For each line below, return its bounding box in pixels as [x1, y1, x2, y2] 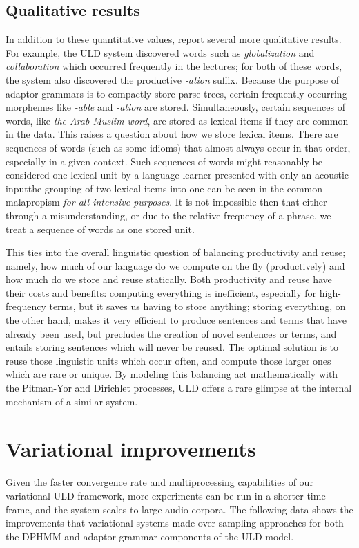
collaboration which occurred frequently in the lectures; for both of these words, [6, 59, 342, 73]
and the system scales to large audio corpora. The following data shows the [35, 502, 353, 516]
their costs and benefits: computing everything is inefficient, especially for [6, 285, 317, 300]
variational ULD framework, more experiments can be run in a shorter [6, 488, 304, 502]
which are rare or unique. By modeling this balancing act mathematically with [6, 367, 338, 381]
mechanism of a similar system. [6, 394, 138, 408]
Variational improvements [6, 435, 256, 463]
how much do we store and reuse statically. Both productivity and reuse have [6, 272, 332, 286]
